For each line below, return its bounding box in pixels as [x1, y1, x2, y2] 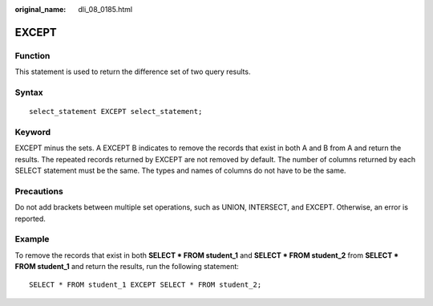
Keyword [14, 126, 51, 137]
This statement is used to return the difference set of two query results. [14, 67, 251, 76]
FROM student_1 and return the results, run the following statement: [14, 262, 240, 271]
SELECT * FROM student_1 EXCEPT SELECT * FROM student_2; [29, 280, 262, 289]
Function [14, 50, 51, 61]
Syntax [14, 87, 43, 98]
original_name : [14, 5, 67, 14]
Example [14, 234, 50, 245]
